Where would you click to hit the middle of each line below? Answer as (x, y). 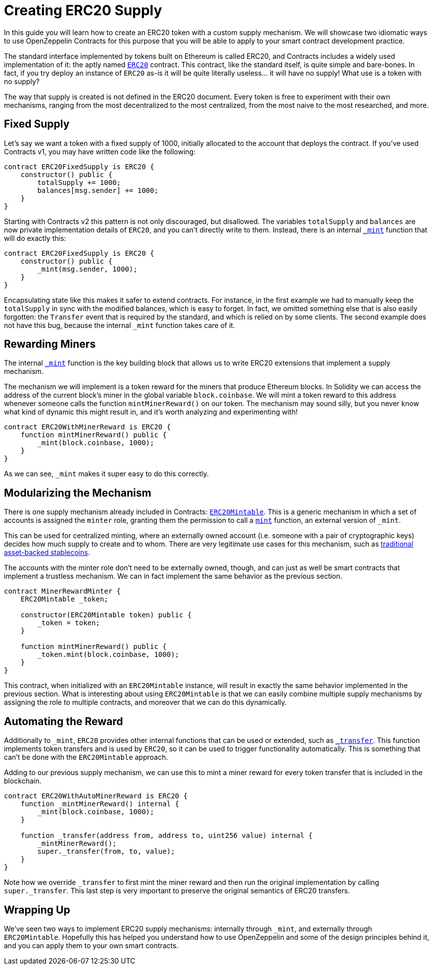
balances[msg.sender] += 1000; (98, 190)
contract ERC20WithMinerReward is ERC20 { (88, 427)
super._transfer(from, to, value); (106, 852)
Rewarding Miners (50, 344)
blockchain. (23, 781)
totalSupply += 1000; (79, 182)
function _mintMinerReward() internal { (100, 804)
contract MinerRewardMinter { (63, 591)
